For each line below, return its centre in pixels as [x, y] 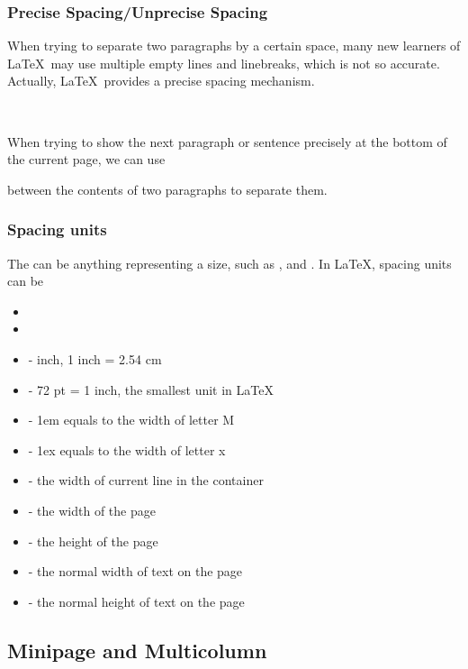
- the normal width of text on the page [135, 571]
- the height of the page [93, 541]
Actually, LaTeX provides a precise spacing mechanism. [161, 81]
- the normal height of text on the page [136, 601]
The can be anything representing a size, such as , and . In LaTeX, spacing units [229, 263]
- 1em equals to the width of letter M [131, 420]
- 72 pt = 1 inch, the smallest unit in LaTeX [151, 389]
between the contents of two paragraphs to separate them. [167, 189]
